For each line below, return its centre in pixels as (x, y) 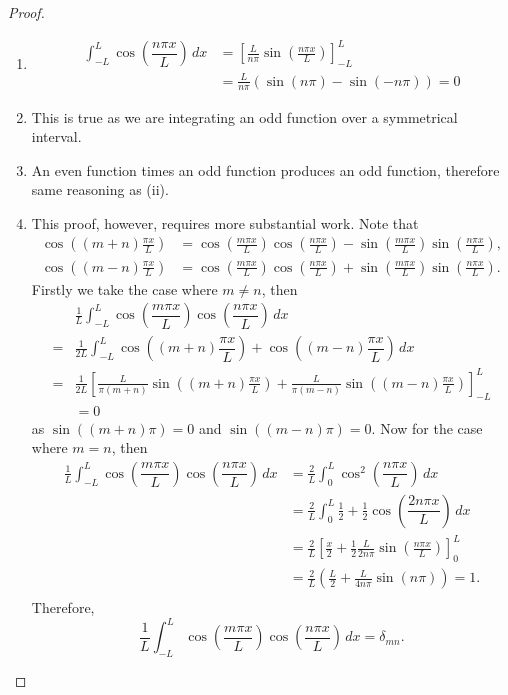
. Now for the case (427, 427)
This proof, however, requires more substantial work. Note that (225, 222)
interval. (56, 136)
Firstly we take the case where (124, 288)
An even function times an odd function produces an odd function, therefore (265, 169)
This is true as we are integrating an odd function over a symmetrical (244, 116)
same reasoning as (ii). (100, 189)
